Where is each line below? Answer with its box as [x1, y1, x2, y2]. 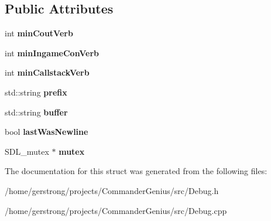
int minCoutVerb [5, 27, 73, 39]
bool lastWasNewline [5, 125, 88, 138]
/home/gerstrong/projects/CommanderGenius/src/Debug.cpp [5, 204, 227, 216]
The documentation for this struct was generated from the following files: [5, 165, 267, 177]
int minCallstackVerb [5, 66, 90, 79]
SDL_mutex [5, 145, 49, 157]
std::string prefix [5, 86, 67, 98]
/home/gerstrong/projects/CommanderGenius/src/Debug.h [5, 184, 219, 196]
